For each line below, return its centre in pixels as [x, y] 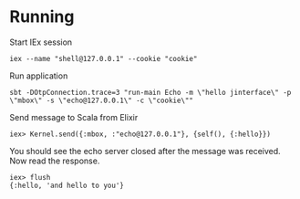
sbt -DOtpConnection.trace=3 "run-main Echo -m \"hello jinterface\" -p [150, 92]
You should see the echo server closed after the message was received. [145, 151]
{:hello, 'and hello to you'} [67, 185]
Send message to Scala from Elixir [74, 117]
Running [42, 17]
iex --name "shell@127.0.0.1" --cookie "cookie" [103, 58]
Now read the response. [55, 161]
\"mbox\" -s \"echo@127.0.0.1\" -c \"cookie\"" [102, 100]
